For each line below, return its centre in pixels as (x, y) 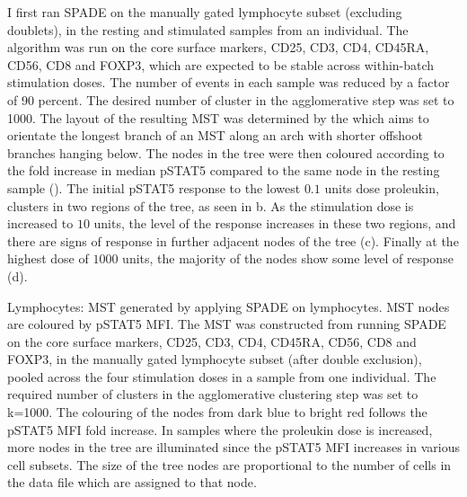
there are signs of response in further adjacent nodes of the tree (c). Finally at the (233, 240)
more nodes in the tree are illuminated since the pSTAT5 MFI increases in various (233, 447)
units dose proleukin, (382, 187)
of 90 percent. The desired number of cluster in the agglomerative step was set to (231, 99)
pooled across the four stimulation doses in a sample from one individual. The (222, 376)
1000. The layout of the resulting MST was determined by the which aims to (218, 117)
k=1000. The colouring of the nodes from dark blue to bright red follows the (217, 412)
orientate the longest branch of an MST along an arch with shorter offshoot (215, 135)
